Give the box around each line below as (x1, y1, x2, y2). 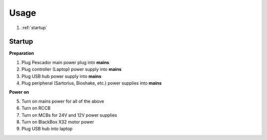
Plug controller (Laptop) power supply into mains (21, 67, 122, 72)
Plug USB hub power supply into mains (21, 73, 101, 79)
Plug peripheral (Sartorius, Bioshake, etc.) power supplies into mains (21, 80, 162, 86)
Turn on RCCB (21, 105, 51, 111)
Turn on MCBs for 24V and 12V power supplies (21, 112, 117, 118)
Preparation (9, 50, 34, 56)
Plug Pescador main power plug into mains (21, 59, 110, 65)
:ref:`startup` (21, 25, 47, 31)
